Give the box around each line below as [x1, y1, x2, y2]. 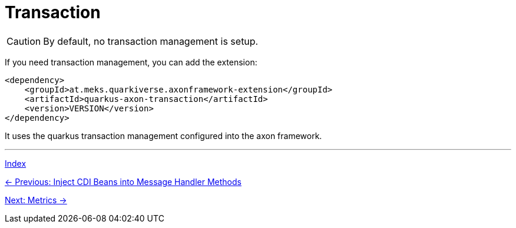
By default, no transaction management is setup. [43, 35, 259, 47]
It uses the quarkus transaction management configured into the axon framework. [5, 130, 322, 141]
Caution [6, 35, 41, 47]
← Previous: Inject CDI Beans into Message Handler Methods [5, 176, 242, 187]
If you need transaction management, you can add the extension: [5, 57, 257, 67]
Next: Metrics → [5, 194, 67, 205]
